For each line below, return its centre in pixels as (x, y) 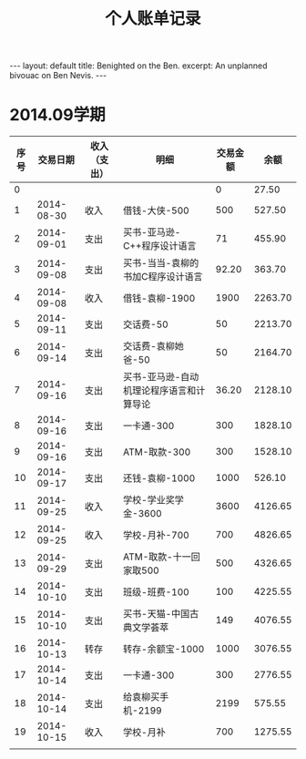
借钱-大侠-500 (156, 210)
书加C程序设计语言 (163, 277)
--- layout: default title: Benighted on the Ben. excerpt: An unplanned (138, 66)
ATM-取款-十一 (157, 557)
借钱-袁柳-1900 (159, 299)
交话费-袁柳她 (153, 346)
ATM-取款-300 (157, 452)
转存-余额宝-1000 (163, 650)
